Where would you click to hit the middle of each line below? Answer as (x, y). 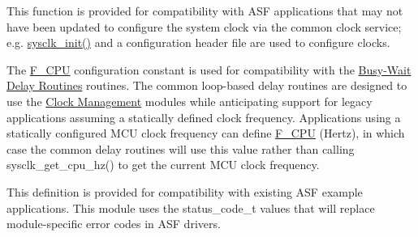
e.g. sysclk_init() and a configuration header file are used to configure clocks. (198, 42)
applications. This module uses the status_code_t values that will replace (191, 207)
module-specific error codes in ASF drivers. (114, 224)
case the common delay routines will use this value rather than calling (181, 148)
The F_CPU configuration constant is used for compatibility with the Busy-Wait (209, 69)
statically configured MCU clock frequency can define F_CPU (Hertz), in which (206, 133)
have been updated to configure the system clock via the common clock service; (204, 26)
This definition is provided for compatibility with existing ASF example (185, 191)
